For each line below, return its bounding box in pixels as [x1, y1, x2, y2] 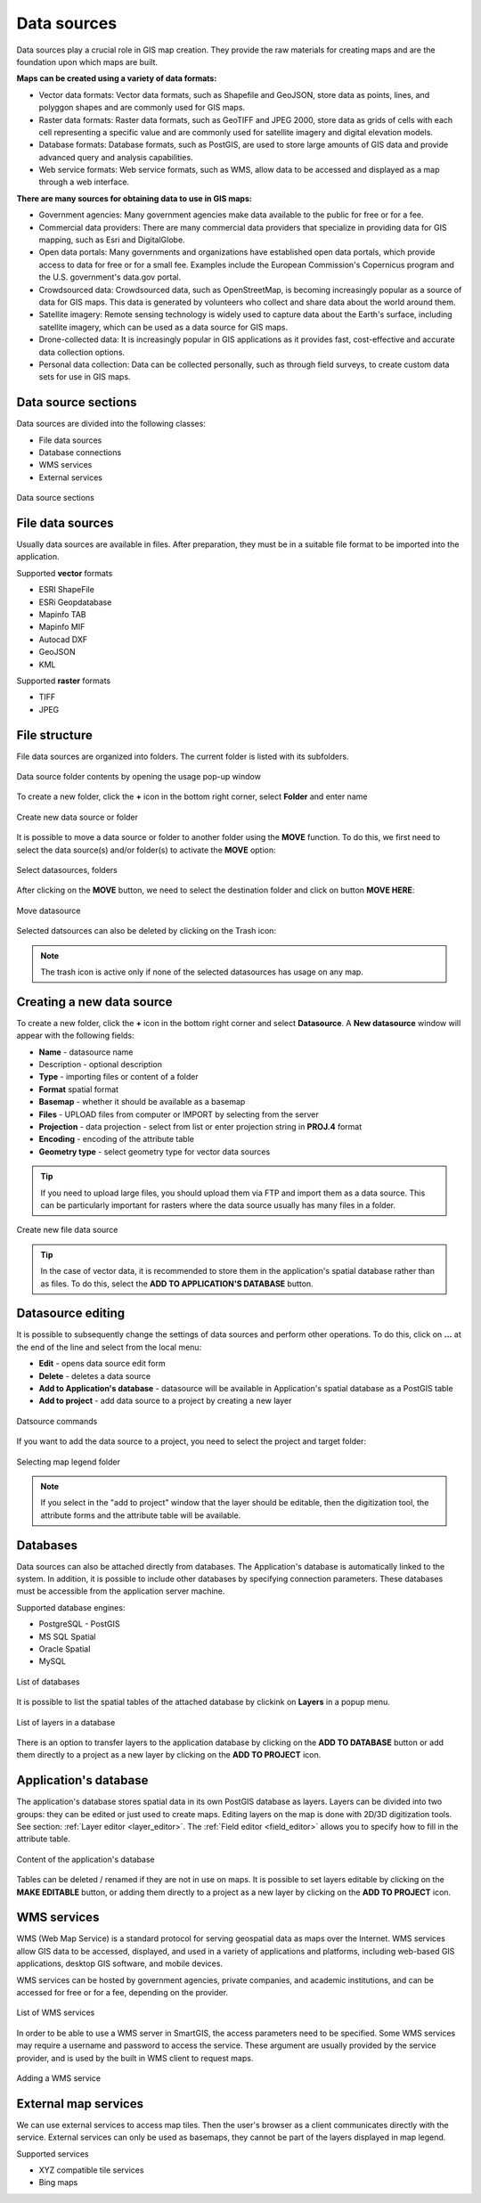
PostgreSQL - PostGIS [38, 1619, 120, 1629]
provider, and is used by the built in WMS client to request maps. [16, 2052, 254, 2063]
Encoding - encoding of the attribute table [38, 1134, 195, 1145]
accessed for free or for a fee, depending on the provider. [16, 1987, 229, 1998]
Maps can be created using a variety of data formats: [16, 73, 217, 84]
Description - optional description [38, 1059, 162, 1070]
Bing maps [38, 2177, 78, 2188]
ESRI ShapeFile [38, 584, 95, 595]
